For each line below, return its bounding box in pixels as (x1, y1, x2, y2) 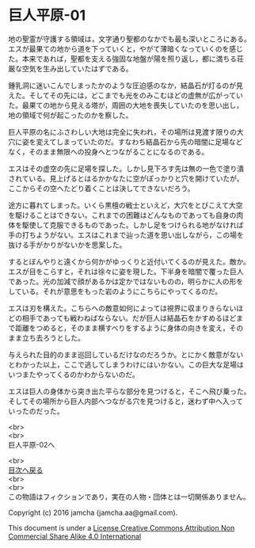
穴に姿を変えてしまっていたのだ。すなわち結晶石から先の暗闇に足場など (8, 137, 243, 147)
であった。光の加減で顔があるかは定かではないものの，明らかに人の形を (8, 276, 244, 286)
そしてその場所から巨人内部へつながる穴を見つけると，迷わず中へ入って (8, 396, 243, 405)
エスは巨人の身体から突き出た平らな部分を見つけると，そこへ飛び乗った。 (8, 386, 251, 396)
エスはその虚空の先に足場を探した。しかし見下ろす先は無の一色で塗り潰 (8, 163, 244, 173)
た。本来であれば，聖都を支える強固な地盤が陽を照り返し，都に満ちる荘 (8, 54, 244, 63)
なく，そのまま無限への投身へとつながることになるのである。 (8, 147, 209, 156)
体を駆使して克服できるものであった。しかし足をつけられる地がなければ (8, 220, 244, 230)
